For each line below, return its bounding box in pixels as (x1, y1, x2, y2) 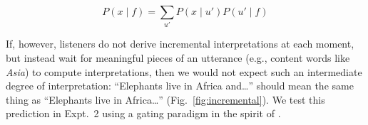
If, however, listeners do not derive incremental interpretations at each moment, (6, 36, 354, 51)
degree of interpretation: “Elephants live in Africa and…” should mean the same (6, 78, 354, 93)
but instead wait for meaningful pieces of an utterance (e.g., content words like (6, 50, 350, 65)
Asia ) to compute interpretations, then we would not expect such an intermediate (6, 64, 362, 79)
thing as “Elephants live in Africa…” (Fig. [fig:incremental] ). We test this (6, 92, 325, 107)
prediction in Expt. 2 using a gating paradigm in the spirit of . (6, 106, 281, 121)
